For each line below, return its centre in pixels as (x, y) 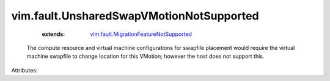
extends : (53, 34)
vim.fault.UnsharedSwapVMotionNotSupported (135, 16)
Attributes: (24, 70)
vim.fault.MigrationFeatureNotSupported (141, 34)
